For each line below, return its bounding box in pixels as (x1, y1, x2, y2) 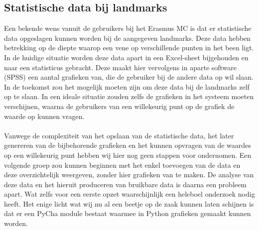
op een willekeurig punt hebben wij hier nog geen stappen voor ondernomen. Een (4, 149, 252, 160)
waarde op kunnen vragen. (4, 111, 85, 121)
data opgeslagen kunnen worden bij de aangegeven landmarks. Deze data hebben (4, 32, 251, 43)
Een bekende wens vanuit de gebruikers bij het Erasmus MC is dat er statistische (4, 23, 252, 33)
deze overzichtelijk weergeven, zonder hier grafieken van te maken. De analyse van (4, 169, 254, 180)
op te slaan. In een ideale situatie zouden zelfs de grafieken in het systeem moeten (4, 91, 254, 102)
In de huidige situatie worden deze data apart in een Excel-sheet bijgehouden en (4, 52, 249, 62)
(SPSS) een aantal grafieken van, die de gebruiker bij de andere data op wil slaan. (4, 72, 254, 82)
